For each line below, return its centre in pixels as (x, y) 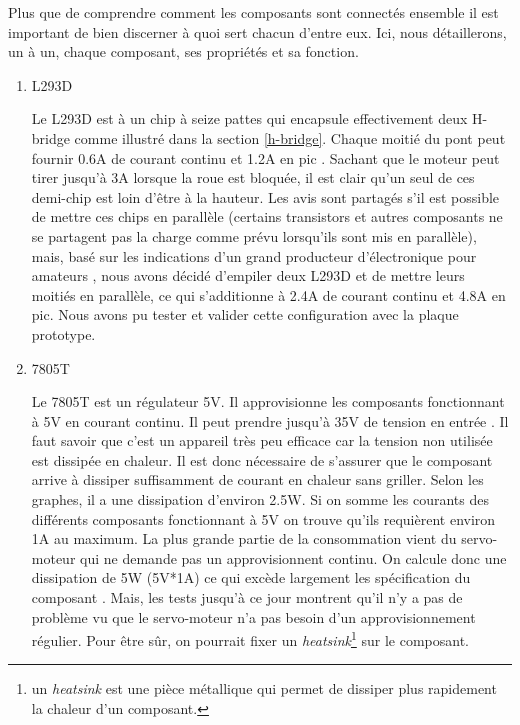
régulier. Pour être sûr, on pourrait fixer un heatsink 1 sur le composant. (250, 638)
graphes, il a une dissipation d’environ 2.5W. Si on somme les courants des (260, 499)
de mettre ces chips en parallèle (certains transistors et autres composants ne (267, 216)
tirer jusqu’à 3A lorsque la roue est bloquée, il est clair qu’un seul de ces (253, 177)
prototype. (63, 333)
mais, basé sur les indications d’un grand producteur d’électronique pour (254, 255)
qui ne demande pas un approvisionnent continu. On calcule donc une (293, 557)
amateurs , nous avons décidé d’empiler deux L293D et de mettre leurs (248, 275)
